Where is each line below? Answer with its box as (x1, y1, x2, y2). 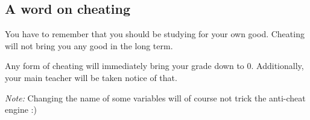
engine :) (5, 103, 37, 116)
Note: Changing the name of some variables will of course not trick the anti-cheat (5, 91, 306, 104)
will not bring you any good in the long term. (5, 39, 173, 52)
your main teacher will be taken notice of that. (5, 71, 177, 83)
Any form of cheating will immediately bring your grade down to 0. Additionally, (5, 59, 304, 72)
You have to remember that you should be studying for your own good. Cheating (5, 28, 305, 40)
